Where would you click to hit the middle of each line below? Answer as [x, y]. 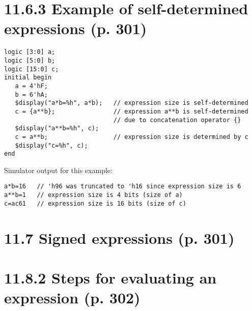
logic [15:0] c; [32, 69]
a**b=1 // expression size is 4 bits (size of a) [93, 195]
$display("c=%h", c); [51, 145]
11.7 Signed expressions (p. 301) [119, 237]
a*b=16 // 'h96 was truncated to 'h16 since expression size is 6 [123, 187]
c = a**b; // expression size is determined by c [132, 137]
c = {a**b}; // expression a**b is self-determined [132, 111]
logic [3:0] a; [30, 52]
